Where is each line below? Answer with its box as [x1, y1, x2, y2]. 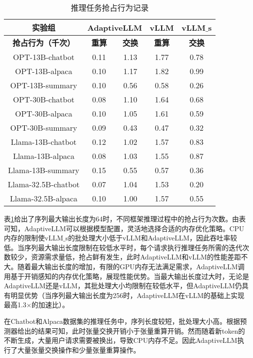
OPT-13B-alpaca [15, 65, 72, 77]
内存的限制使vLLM [4, 233, 63, 243]
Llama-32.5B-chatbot [8, 179, 80, 190]
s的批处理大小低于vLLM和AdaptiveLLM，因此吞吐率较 [65, 233, 237, 243]
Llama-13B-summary [8, 164, 79, 176]
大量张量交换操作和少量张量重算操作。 [17, 344, 140, 355]
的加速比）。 [31, 299, 69, 310]
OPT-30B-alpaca [15, 108, 72, 119]
